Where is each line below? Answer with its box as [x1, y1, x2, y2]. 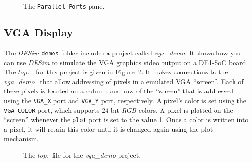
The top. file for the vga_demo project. [23, 150, 141, 160]
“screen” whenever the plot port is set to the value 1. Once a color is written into [4, 114, 249, 125]
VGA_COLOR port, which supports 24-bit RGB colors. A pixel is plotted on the [4, 105, 233, 115]
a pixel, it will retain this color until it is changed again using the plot [4, 124, 213, 134]
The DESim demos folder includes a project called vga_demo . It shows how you [4, 47, 241, 57]
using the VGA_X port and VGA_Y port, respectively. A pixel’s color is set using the [4, 95, 247, 105]
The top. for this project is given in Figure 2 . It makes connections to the [4, 67, 228, 77]
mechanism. [4, 133, 39, 144]
